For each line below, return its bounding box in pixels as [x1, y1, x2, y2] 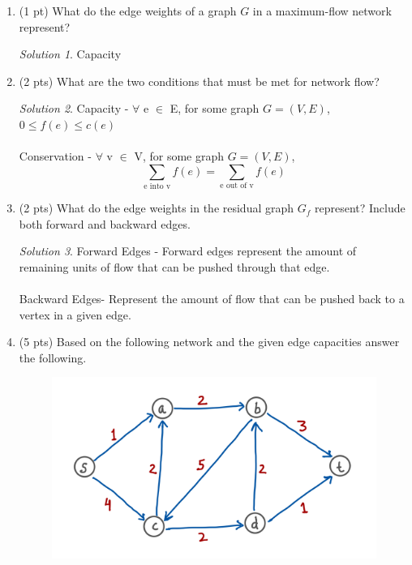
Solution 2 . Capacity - [19, 100, 129, 117]
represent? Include [314, 199, 406, 216]
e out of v [220, 182, 254, 190]
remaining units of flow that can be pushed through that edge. [19, 258, 330, 275]
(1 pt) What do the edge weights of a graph [19, 2, 237, 19]
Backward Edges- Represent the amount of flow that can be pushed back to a [19, 290, 405, 307]
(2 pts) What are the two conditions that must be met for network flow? [19, 72, 380, 89]
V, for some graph [134, 148, 225, 165]
